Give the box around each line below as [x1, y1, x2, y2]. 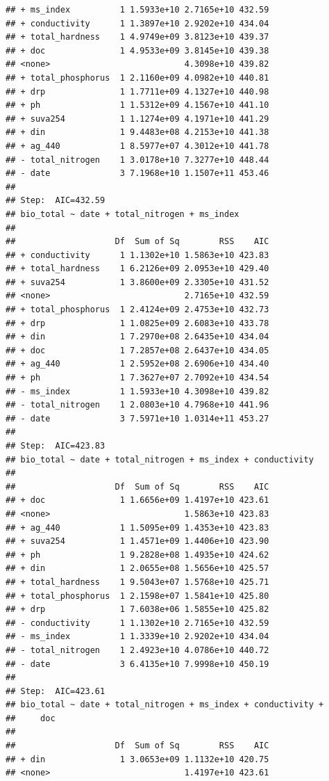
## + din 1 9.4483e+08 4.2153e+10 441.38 [6, 127, 269, 138]
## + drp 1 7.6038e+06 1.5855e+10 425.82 [6, 604, 269, 615]
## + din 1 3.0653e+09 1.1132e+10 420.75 [6, 754, 269, 764]
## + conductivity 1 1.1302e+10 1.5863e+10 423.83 [6, 250, 269, 260]
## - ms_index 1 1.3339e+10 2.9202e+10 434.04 [6, 631, 269, 642]
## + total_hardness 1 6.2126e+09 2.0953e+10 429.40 [6, 264, 269, 274]
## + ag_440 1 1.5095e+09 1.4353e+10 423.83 [6, 522, 269, 533]
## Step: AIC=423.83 [6, 441, 106, 451]
